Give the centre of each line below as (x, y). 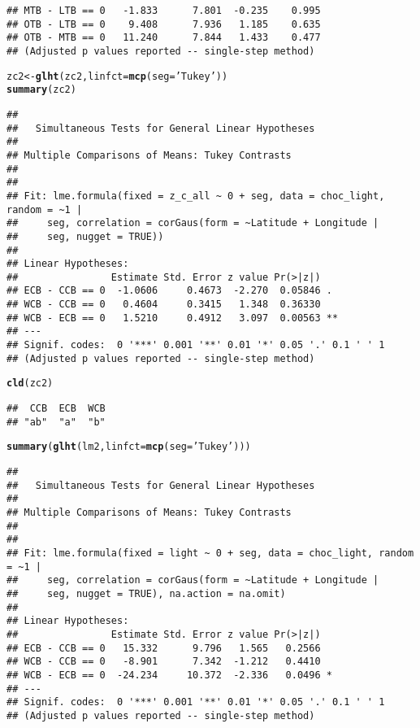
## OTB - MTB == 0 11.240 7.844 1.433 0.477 (164, 38)
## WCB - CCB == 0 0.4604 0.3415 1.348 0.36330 (164, 305)
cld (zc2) (30, 384)
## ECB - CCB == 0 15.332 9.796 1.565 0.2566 (164, 648)
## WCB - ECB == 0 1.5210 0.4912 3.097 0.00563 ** (173, 318)
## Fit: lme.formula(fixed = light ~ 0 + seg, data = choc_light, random (210, 553)
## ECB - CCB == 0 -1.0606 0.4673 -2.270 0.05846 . (169, 291)
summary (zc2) (41, 90)
